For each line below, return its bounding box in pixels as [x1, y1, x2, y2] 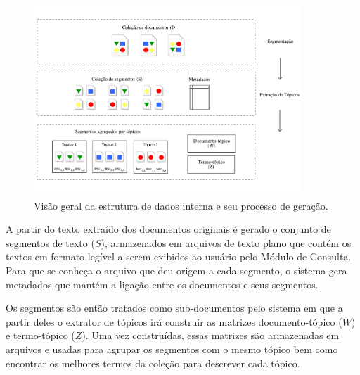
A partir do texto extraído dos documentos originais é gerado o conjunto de [6, 222, 331, 236]
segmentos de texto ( [6, 235, 95, 250]
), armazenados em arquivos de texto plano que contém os [101, 235, 352, 250]
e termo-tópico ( [6, 328, 75, 343]
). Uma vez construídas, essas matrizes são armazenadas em [82, 328, 340, 343]
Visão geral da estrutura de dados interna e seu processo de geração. [34, 198, 328, 212]
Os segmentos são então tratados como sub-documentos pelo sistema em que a [6, 300, 343, 315]
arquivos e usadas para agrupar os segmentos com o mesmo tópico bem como [6, 341, 338, 356]
